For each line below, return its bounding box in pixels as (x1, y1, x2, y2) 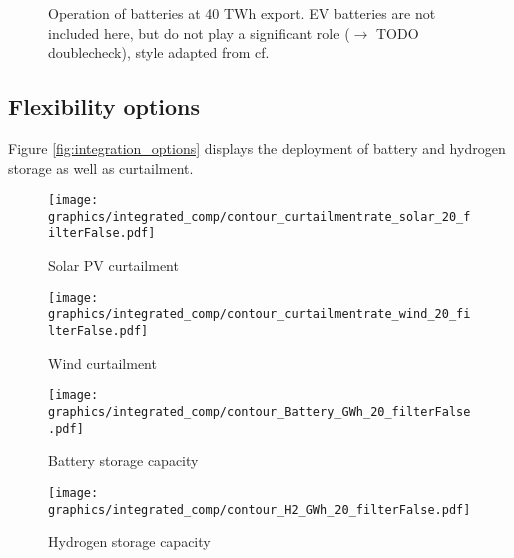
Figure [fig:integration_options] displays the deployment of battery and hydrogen (8, 137, 506, 158)
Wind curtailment (48, 352, 157, 373)
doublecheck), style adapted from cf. (48, 42, 270, 63)
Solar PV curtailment (48, 255, 179, 276)
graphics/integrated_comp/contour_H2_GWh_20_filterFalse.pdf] (48, 502, 471, 517)
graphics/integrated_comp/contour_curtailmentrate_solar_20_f (48, 209, 471, 224)
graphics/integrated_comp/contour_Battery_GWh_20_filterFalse (48, 404, 471, 419)
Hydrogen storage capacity (48, 531, 211, 552)
